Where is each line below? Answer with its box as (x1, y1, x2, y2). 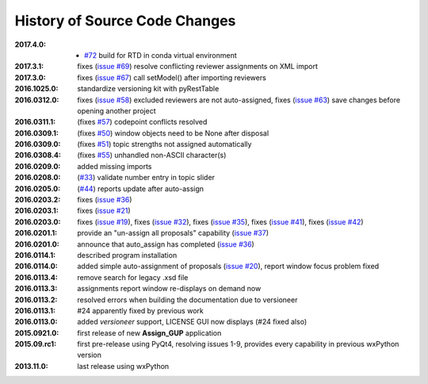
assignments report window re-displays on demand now (77, 284, 262, 294)
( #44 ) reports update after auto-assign (77, 183, 204, 194)
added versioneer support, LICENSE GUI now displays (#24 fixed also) (77, 317, 308, 327)
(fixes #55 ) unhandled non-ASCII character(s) (77, 151, 227, 160)
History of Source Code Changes (14, 12, 236, 29)
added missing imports (77, 161, 152, 171)
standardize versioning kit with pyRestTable (77, 84, 220, 94)
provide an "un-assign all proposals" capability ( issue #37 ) (77, 228, 269, 238)
